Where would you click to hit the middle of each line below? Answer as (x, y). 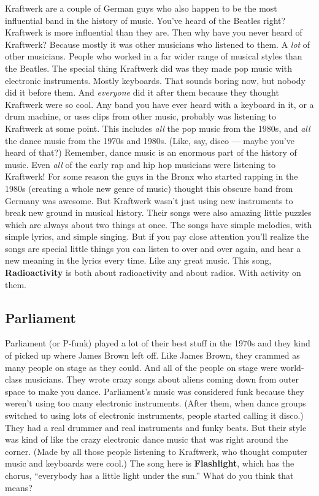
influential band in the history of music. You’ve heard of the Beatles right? (145, 20)
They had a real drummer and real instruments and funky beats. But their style (156, 427)
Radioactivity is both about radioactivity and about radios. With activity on (153, 273)
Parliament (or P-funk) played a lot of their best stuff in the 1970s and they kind (158, 343)
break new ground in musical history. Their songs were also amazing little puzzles (158, 212)
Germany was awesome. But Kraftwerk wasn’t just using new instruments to (149, 200)
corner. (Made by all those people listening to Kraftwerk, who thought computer (156, 451)
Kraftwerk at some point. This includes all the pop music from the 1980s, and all (158, 128)
